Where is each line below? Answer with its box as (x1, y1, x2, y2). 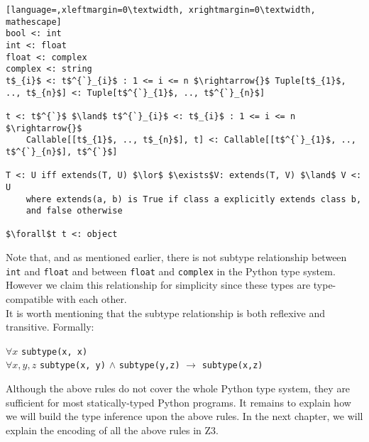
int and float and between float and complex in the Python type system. (6, 263, 336, 278)
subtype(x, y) (39, 360, 106, 371)
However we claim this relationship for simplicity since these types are (6, 277, 311, 292)
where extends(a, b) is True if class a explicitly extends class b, (26, 194, 362, 204)
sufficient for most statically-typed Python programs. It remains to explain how (6, 394, 351, 409)
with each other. (56, 291, 127, 306)
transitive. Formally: (6, 319, 94, 334)
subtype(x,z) (202, 360, 263, 371)
